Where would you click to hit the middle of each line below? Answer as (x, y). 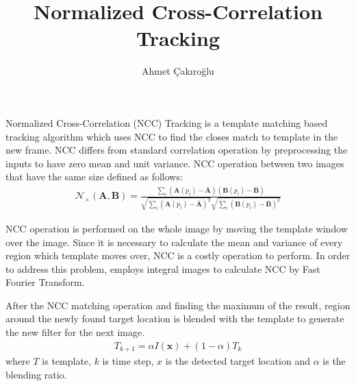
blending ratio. (36, 374)
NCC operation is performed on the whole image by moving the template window (177, 228)
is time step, (128, 361)
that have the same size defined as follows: (94, 177)
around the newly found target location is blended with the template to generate (175, 318)
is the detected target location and (238, 361)
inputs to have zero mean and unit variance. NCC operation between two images (175, 163)
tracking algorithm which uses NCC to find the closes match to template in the (172, 136)
